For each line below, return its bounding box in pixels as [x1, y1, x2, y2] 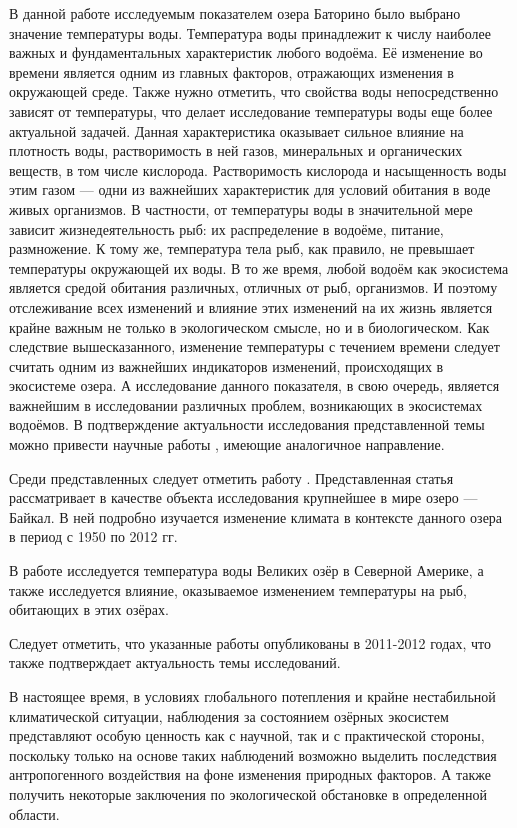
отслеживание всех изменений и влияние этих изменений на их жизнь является [9, 296, 493, 317]
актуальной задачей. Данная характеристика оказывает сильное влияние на [9, 120, 464, 141]
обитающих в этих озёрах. [9, 599, 169, 620]
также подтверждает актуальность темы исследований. [9, 652, 341, 673]
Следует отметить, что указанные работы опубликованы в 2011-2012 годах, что [9, 632, 492, 653]
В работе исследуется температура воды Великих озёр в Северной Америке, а [9, 560, 484, 581]
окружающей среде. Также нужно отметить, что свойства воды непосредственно [9, 81, 499, 102]
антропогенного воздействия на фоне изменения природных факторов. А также [9, 764, 491, 785]
